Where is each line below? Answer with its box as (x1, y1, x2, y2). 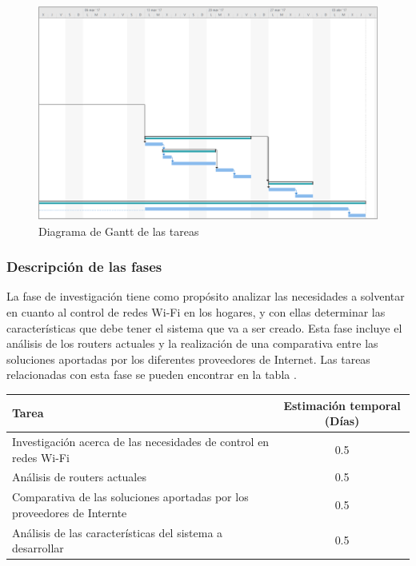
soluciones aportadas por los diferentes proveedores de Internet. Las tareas (6, 350, 370, 367)
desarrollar (12, 540, 64, 556)
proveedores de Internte (12, 504, 127, 520)
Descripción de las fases (6, 257, 162, 277)
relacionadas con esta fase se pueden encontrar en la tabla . (6, 366, 297, 383)
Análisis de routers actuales (12, 468, 146, 485)
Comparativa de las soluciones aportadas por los (12, 488, 249, 505)
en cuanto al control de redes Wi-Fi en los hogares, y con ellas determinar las (6, 304, 386, 321)
